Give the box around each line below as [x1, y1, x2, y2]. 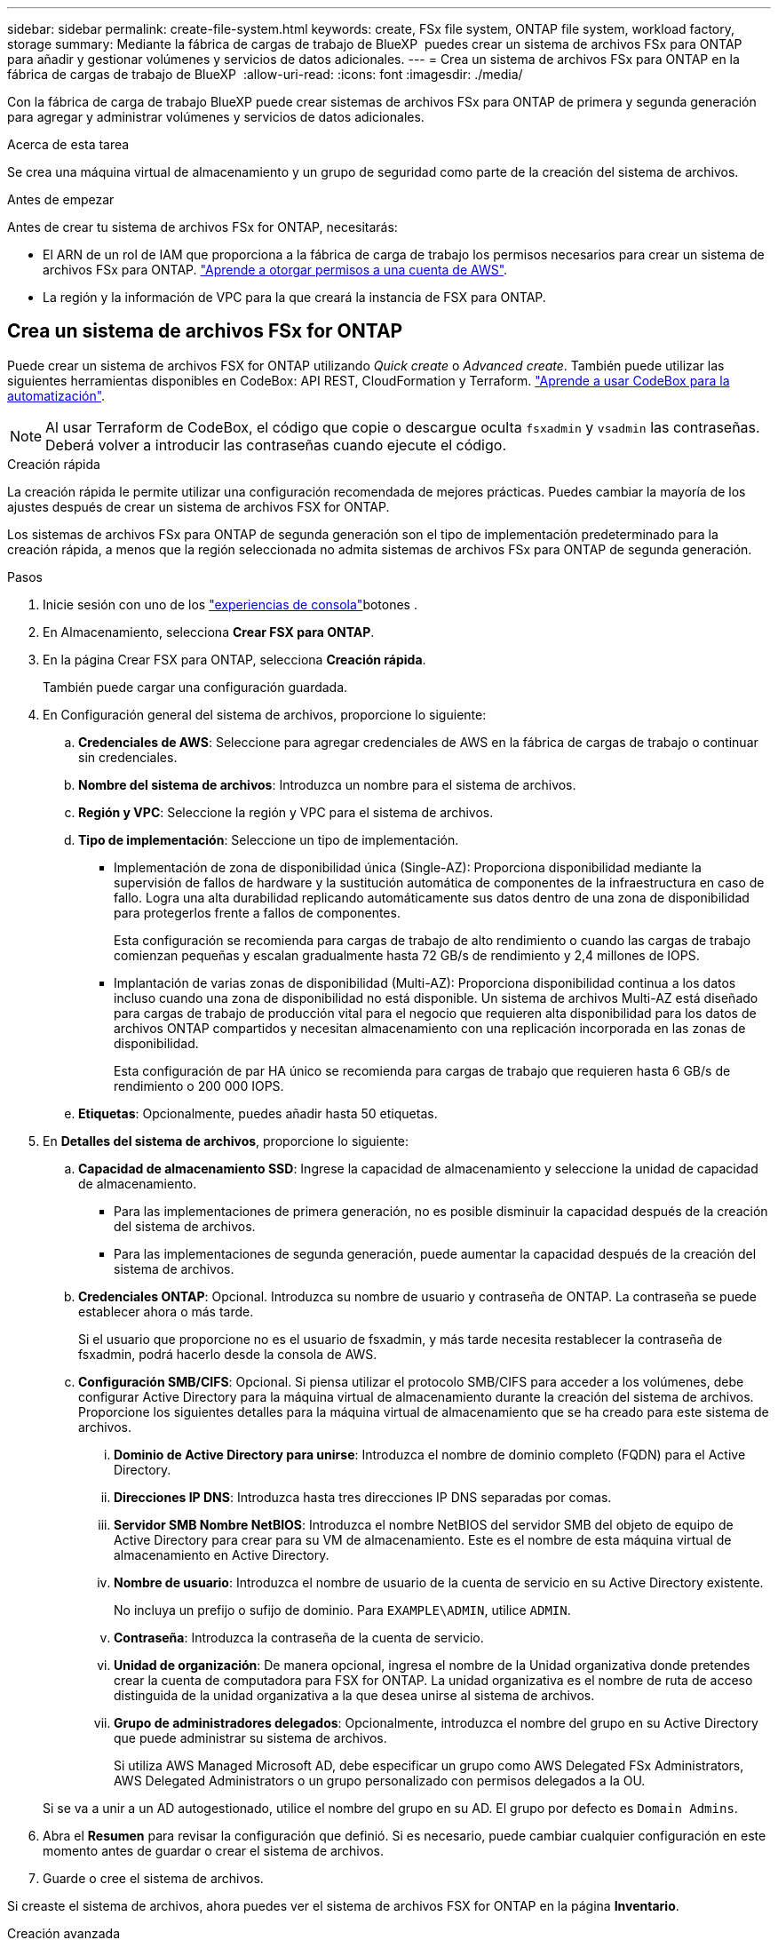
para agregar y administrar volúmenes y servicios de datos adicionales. [7, 109, 425, 124]
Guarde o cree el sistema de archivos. [43, 1870, 264, 1886]
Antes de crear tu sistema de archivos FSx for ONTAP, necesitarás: [7, 219, 398, 235]
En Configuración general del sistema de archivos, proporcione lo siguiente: [43, 706, 487, 722]
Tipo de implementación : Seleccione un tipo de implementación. [78, 831, 459, 847]
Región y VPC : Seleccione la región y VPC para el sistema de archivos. [78, 804, 494, 820]
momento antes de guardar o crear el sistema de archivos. [43, 1842, 384, 1858]
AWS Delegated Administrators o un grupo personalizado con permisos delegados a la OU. [114, 1772, 646, 1788]
